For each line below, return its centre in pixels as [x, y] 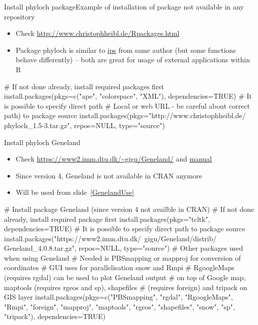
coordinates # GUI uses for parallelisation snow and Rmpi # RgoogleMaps [119, 267]
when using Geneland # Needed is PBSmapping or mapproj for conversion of [123, 257]
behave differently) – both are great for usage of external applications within [133, 60]
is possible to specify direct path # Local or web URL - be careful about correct [127, 105]
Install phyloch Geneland [42, 142]
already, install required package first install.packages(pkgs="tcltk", [107, 219]
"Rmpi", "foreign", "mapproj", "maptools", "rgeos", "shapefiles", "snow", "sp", [120, 306]
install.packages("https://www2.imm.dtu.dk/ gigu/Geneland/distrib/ [110, 238]
